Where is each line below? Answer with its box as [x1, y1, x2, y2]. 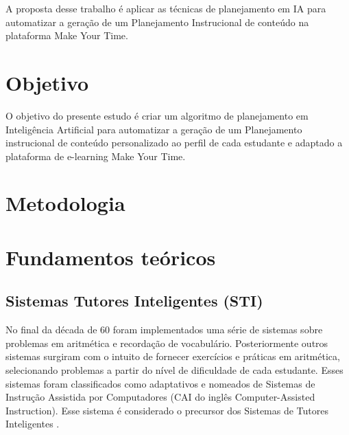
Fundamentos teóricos [5, 243, 216, 271]
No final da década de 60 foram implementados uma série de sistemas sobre [5, 322, 323, 337]
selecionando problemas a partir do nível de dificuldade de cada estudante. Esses [5, 363, 344, 377]
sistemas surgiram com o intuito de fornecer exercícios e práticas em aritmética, [5, 349, 340, 364]
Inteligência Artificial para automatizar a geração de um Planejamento [5, 122, 302, 136]
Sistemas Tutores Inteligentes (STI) [5, 290, 263, 311]
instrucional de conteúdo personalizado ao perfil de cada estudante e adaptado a [5, 135, 343, 150]
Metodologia [5, 189, 125, 217]
